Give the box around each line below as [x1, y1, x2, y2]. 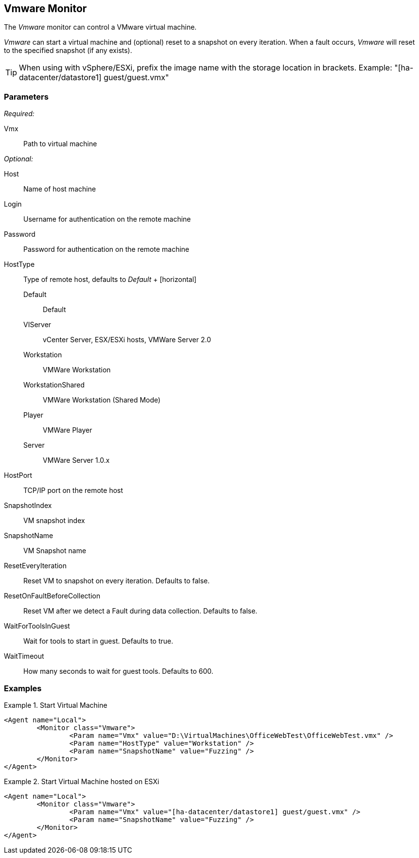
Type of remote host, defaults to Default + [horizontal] [23, 275, 197, 284]
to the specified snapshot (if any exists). [4, 46, 132, 55]
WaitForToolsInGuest [4, 622, 70, 630]
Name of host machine [23, 185, 96, 193]
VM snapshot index [23, 516, 85, 525]
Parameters [4, 91, 49, 102]
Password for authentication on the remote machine [23, 245, 190, 254]
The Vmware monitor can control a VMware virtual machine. [4, 23, 197, 32]
